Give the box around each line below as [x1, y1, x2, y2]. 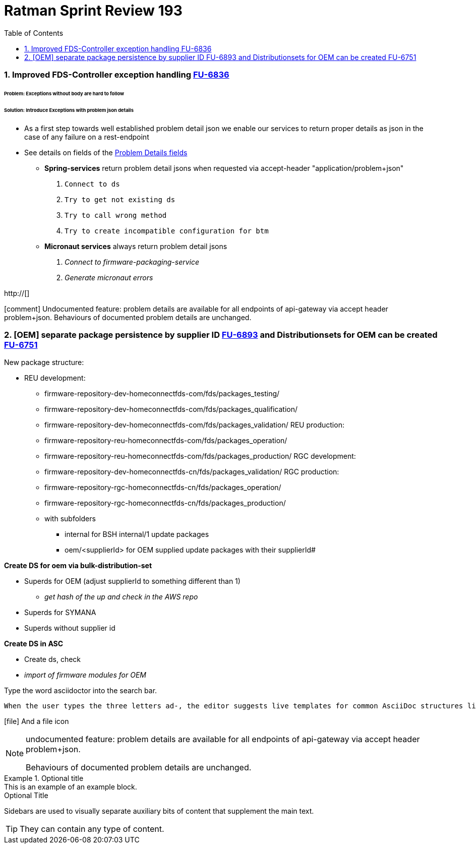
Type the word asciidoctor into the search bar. [4, 686, 157, 695]
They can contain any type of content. [20, 824, 164, 834]
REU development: [24, 374, 86, 383]
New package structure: [4, 358, 84, 367]
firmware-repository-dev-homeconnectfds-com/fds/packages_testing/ [44, 389, 280, 398]
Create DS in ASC [4, 639, 64, 648]
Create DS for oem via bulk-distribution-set [4, 561, 152, 570]
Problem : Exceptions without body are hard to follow [4, 90, 125, 96]
